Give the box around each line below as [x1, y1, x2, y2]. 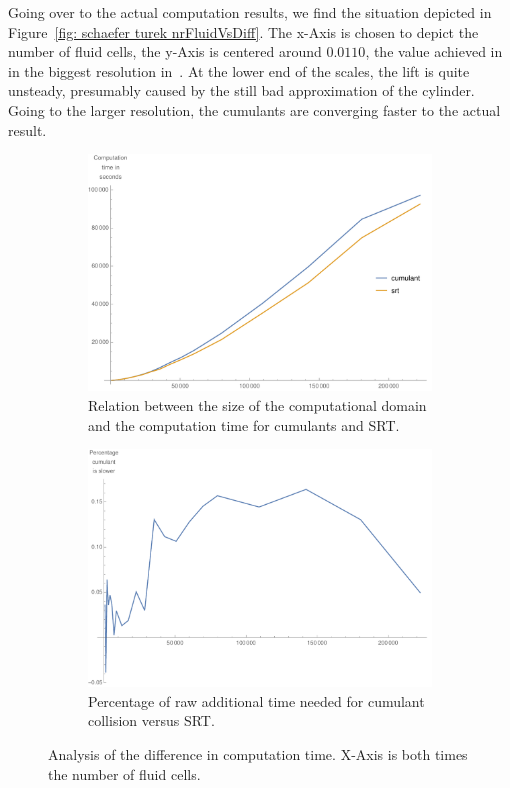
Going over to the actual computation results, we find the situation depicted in [8, 2, 492, 22]
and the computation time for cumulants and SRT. [88, 414, 400, 435]
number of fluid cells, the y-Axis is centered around [8, 41, 322, 62]
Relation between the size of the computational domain [88, 394, 427, 415]
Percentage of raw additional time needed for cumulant [88, 690, 425, 711]
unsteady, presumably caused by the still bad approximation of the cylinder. [8, 80, 475, 101]
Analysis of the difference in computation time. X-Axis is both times [48, 743, 468, 764]
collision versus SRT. [88, 710, 215, 731]
